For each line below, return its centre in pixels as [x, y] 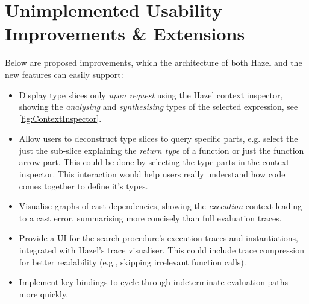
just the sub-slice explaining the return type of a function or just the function [161, 150]
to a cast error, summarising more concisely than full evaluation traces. [150, 217]
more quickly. [44, 293]
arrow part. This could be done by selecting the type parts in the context [154, 162]
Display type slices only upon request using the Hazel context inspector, [151, 94]
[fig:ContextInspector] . [60, 118]
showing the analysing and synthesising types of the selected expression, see [158, 106]
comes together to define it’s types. [83, 185]
